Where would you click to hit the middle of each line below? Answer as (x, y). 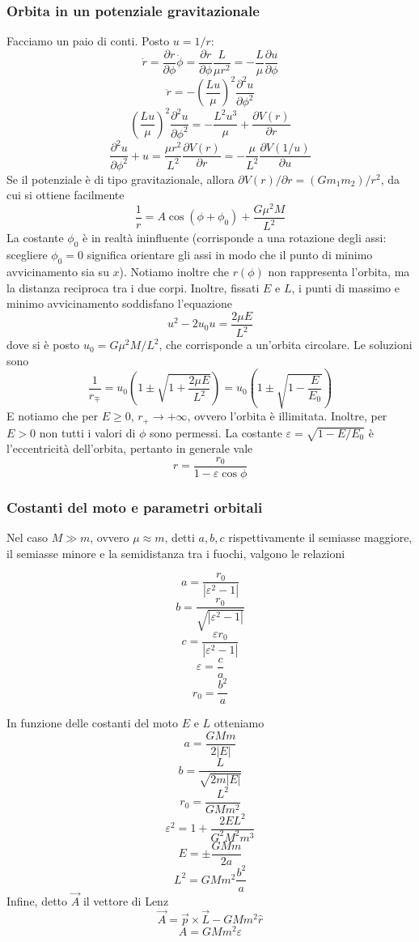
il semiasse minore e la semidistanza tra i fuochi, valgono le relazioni (176, 553)
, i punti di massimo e (345, 287)
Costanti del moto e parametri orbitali (135, 507)
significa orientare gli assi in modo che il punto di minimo (230, 255)
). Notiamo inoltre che (174, 271)
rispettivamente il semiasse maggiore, (320, 537)
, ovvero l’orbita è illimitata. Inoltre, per (287, 416)
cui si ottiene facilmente (66, 195)
